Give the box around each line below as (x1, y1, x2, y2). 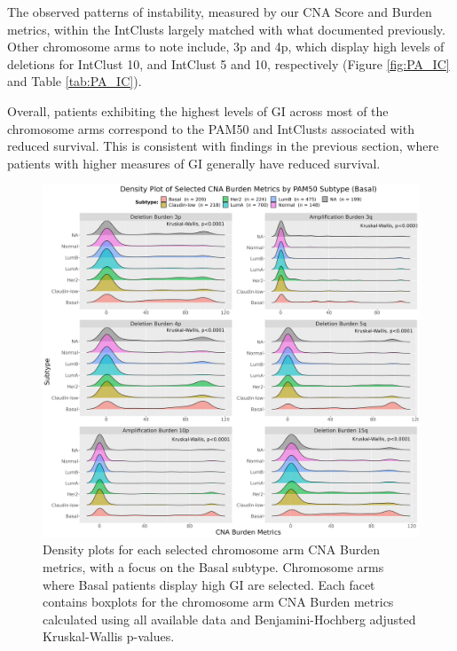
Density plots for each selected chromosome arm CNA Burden (43, 540, 380, 559)
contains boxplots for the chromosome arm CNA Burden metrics (43, 592, 394, 611)
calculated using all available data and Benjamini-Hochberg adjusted (43, 609, 416, 628)
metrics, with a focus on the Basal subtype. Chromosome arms (43, 558, 384, 576)
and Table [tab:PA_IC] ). (7, 72, 142, 90)
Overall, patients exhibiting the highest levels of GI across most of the (7, 101, 389, 120)
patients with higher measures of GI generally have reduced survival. (7, 153, 381, 172)
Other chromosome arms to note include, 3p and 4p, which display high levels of (7, 37, 445, 56)
